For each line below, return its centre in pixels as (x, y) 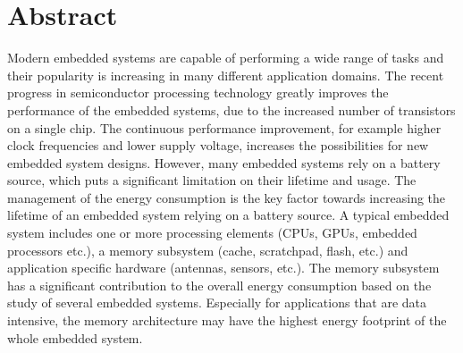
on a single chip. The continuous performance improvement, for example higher (224, 127)
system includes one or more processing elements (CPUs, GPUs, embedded (212, 233)
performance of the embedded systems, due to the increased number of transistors (231, 109)
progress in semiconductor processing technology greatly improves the (198, 92)
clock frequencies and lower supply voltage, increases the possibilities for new (218, 145)
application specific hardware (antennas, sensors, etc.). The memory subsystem (223, 268)
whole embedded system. (75, 337)
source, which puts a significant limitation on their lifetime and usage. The (212, 180)
